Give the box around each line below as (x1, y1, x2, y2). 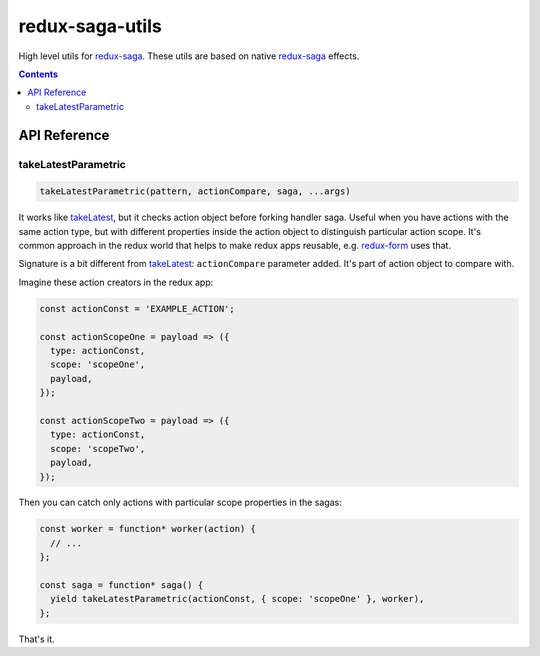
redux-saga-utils (18, 15, 162, 37)
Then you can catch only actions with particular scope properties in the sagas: (18, 496, 342, 509)
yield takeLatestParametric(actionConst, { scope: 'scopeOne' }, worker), (50, 593, 425, 605)
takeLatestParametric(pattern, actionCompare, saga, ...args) (39, 186, 351, 197)
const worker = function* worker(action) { (39, 523, 257, 535)
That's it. (18, 633, 55, 645)
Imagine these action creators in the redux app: (18, 276, 214, 288)
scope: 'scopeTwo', (50, 443, 146, 454)
